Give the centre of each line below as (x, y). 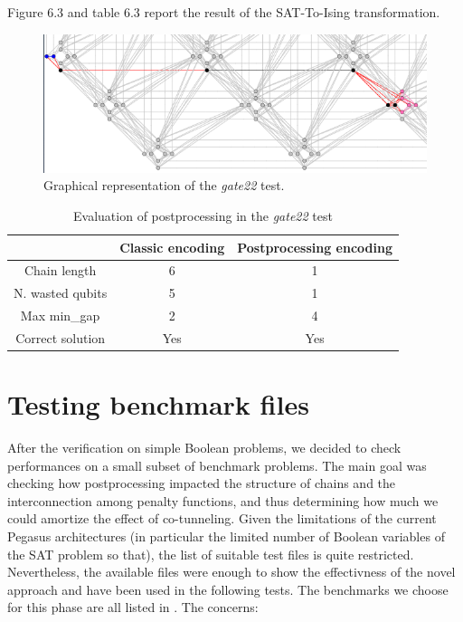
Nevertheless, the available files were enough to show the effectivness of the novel (231, 572)
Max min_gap (60, 316)
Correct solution (61, 337)
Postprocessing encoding (315, 247)
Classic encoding (172, 247)
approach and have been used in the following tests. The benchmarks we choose (228, 589)
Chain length (60, 270)
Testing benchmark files (158, 404)
